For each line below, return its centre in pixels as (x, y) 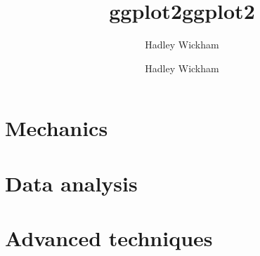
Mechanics (57, 128)
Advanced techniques (109, 238)
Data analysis (71, 183)
